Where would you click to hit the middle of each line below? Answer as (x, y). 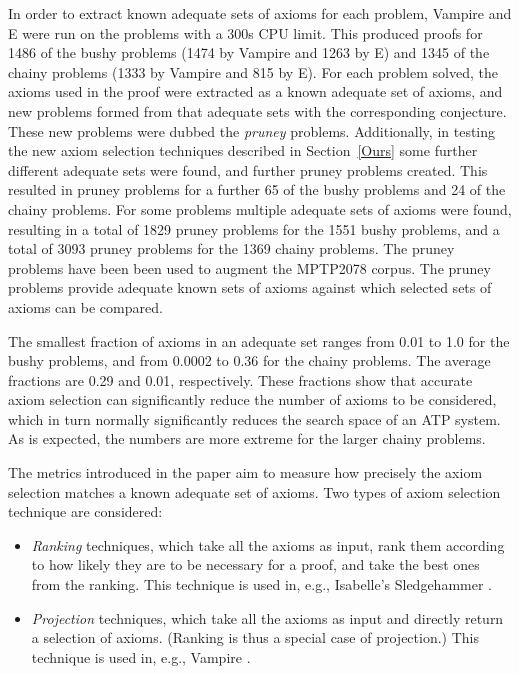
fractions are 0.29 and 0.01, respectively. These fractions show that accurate (240, 379)
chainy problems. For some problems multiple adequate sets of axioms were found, (260, 208)
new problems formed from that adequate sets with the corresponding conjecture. (257, 110)
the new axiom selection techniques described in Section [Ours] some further (243, 150)
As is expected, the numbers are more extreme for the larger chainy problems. (247, 438)
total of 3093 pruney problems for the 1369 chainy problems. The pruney (231, 248)
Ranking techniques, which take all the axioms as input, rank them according (268, 544)
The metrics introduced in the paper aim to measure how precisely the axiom (245, 472)
